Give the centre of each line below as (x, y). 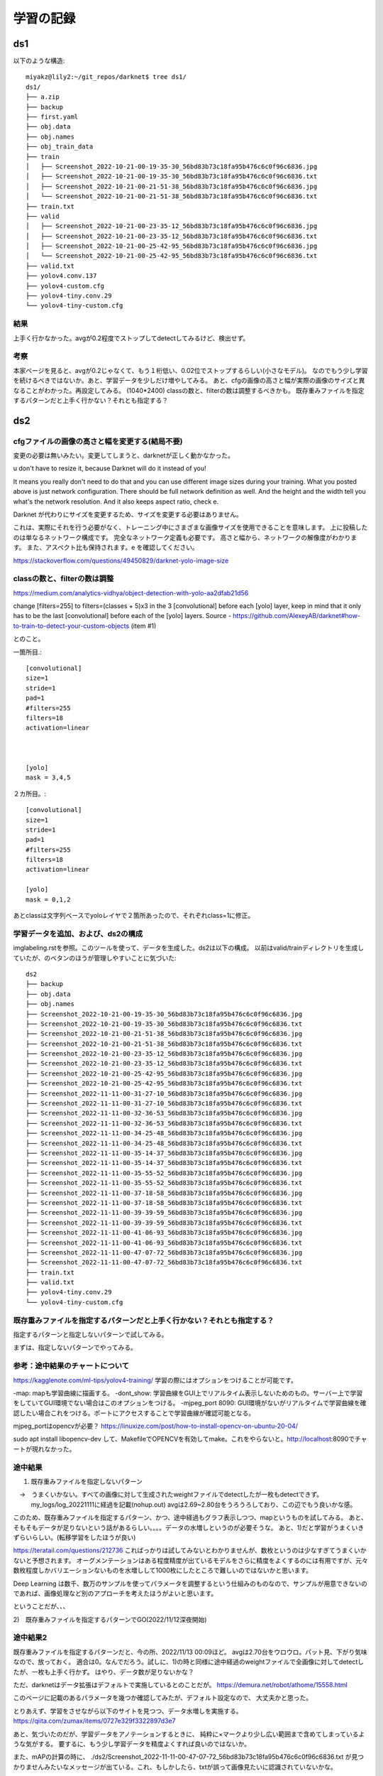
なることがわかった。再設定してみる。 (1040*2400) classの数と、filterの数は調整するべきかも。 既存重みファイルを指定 (189, 390)
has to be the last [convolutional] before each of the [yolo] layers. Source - (122, 616)
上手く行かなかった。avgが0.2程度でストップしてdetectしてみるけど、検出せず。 (131, 338)
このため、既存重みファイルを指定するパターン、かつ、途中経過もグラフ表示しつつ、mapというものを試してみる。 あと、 (190, 1517)
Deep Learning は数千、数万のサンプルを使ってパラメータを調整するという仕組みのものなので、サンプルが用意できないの (190, 1583)
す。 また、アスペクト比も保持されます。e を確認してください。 (106, 548)
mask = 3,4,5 (48, 778)
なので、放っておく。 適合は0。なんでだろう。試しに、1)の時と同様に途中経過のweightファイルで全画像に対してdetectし (189, 1662)
